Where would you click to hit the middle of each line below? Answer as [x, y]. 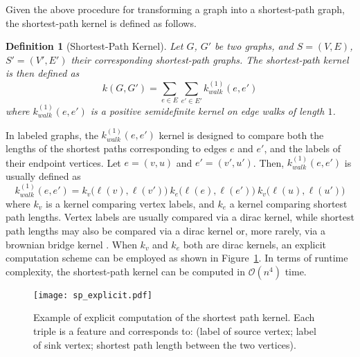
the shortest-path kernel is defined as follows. [101, 22]
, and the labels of [302, 148]
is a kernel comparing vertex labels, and [130, 203]
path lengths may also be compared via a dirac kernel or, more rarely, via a [166, 230]
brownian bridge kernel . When [71, 244]
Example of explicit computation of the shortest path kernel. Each [174, 317]
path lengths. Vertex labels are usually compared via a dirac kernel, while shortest [180, 217]
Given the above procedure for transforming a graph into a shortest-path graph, [175, 9]
